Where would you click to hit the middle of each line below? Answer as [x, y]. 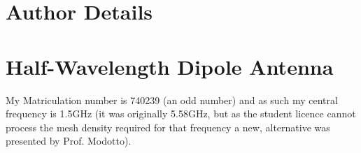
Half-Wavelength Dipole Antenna [170, 66]
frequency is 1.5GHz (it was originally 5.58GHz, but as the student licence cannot [181, 114]
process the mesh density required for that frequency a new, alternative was [168, 127]
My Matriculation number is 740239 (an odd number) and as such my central [172, 100]
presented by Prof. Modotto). [69, 141]
